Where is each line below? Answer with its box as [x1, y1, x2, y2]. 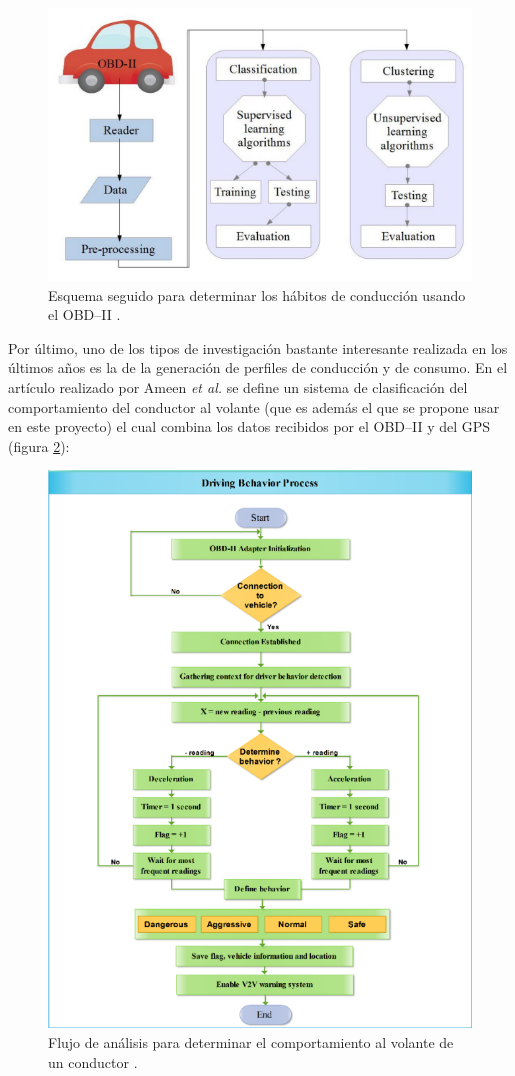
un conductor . [48, 1051, 138, 1072]
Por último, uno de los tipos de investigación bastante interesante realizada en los [8, 337, 508, 358]
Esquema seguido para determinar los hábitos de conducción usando [48, 284, 466, 305]
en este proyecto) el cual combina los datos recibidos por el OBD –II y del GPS [8, 416, 491, 437]
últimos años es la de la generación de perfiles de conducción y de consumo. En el [8, 357, 508, 378]
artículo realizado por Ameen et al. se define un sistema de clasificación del [8, 377, 468, 398]
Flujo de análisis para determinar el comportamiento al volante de [48, 1032, 454, 1053]
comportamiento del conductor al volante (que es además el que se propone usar [8, 396, 500, 417]
